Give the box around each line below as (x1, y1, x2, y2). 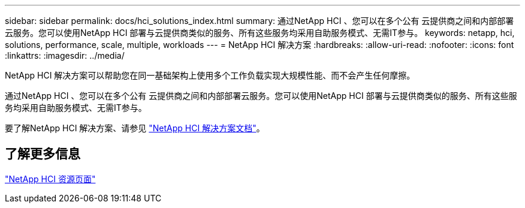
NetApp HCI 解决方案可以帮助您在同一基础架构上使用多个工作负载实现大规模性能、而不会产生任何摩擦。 (5, 70, 415, 80)
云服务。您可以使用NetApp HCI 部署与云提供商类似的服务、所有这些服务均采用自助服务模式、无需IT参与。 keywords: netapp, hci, (5, 28, 515, 38)
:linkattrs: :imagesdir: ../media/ (5, 50, 125, 61)
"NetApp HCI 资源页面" (5, 173, 96, 184)
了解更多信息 (5, 146, 80, 162)
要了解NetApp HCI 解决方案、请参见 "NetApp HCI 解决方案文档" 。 (5, 123, 265, 133)
